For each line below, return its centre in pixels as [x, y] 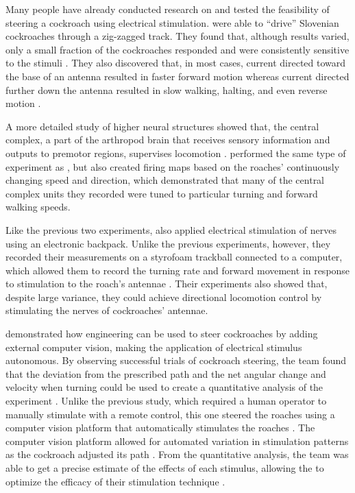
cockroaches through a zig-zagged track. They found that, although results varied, [177, 36]
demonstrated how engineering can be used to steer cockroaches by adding [162, 334]
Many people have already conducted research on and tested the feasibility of [168, 9]
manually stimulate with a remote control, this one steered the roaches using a [170, 414]
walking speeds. [38, 207]
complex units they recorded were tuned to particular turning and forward [162, 193]
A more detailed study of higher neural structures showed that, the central [162, 126]
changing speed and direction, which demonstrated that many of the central [165, 180]
